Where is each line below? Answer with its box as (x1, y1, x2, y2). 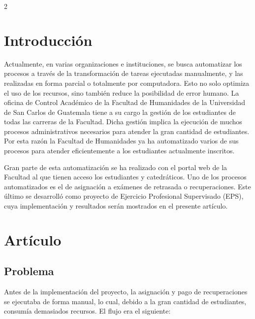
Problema (4, 263, 54, 279)
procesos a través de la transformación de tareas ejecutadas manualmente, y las (4, 68, 243, 78)
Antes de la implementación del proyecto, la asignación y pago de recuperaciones (4, 286, 248, 297)
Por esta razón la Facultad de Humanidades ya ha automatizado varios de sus (4, 136, 239, 146)
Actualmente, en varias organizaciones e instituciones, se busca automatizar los (4, 58, 242, 69)
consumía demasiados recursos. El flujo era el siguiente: (4, 306, 171, 316)
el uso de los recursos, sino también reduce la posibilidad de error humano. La (4, 87, 239, 98)
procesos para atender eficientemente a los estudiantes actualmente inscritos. (4, 145, 235, 156)
